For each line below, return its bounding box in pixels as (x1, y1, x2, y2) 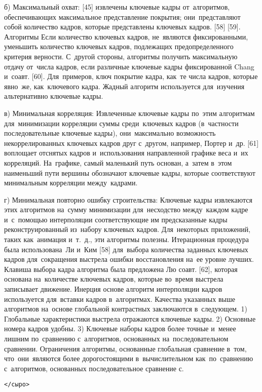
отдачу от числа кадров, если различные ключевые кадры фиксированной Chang (4, 61, 254, 71)
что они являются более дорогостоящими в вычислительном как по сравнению (4, 353, 253, 364)
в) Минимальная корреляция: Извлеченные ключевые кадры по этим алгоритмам (4, 107, 255, 118)
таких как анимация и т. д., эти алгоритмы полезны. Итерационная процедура (4, 234, 249, 245)
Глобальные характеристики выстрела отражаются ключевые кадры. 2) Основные (4, 313, 256, 324)
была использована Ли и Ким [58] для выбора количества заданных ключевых (4, 244, 248, 254)
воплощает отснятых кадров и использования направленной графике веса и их (4, 147, 248, 158)
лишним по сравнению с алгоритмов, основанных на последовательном (4, 333, 229, 343)
